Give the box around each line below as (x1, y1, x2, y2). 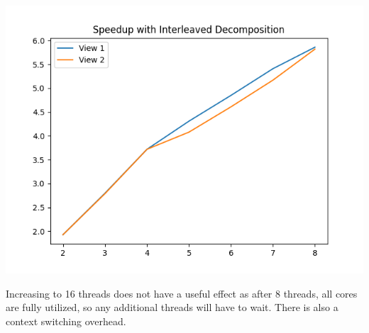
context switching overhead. (6, 313, 126, 328)
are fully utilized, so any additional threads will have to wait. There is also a (6, 300, 338, 315)
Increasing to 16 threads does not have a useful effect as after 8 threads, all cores (6, 286, 358, 300)
